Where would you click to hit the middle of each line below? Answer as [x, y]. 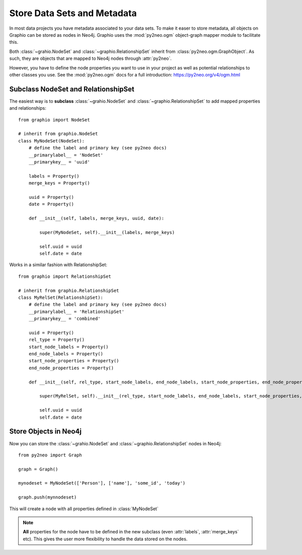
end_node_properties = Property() [71, 368]
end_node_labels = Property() [66, 354]
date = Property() [51, 204]
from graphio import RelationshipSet [65, 276]
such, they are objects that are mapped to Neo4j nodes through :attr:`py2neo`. [91, 58]
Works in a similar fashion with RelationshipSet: [58, 265]
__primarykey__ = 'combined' [64, 319]
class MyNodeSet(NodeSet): [52, 141]
